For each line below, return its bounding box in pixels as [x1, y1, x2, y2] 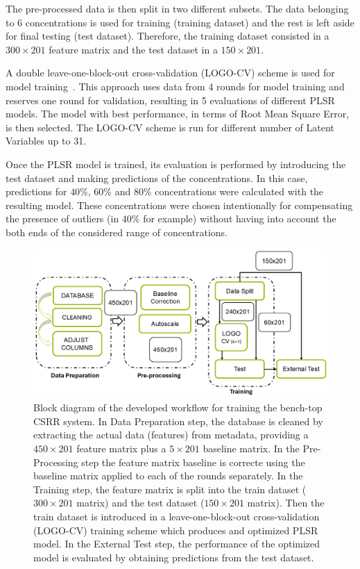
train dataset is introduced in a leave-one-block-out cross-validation [33, 509, 320, 523]
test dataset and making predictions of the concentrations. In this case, [6, 170, 308, 185]
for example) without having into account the [143, 211, 336, 226]
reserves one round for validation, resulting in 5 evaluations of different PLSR [6, 92, 335, 107]
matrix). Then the [247, 495, 325, 510]
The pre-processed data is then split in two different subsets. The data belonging [6, 1, 349, 15]
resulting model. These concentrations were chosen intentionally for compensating [6, 197, 353, 212]
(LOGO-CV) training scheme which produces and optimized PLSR [33, 522, 318, 537]
